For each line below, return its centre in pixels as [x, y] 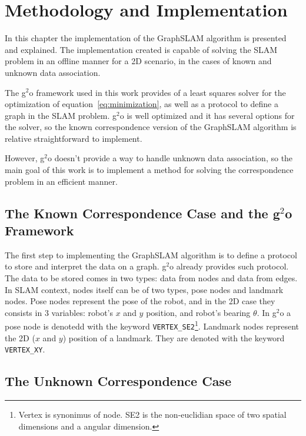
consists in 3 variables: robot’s [59, 312]
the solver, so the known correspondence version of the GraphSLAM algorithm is [151, 127]
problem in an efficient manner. [61, 181]
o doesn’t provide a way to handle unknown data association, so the [170, 158]
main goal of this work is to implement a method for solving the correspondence [149, 170]
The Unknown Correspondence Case [118, 381]
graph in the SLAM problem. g [61, 115]
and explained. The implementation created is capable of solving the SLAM [141, 49]
